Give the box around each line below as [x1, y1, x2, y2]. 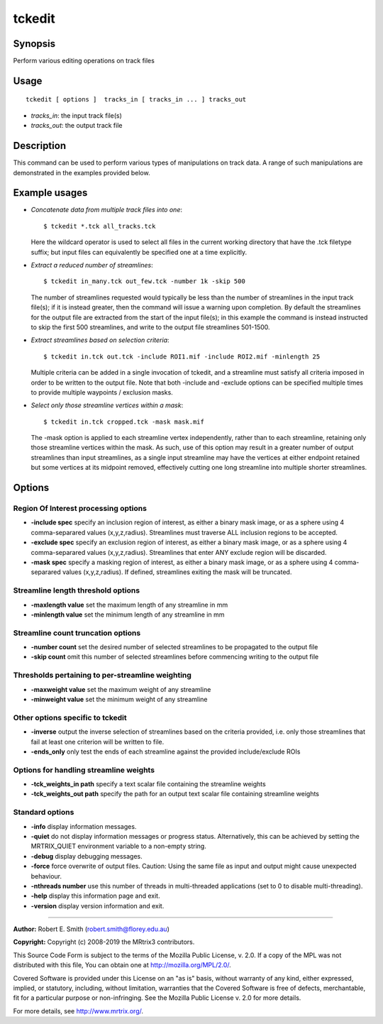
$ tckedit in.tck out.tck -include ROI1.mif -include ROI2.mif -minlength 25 [43, 352, 321, 360]
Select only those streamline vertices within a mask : [30, 401, 184, 409]
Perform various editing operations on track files [13, 57, 155, 65]
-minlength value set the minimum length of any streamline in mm [30, 610, 225, 619]
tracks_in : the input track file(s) [30, 111, 122, 120]
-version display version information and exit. [30, 901, 165, 910]
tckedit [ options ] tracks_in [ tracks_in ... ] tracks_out [26, 96, 247, 104]
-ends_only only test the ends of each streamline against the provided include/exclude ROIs [30, 747, 301, 756]
